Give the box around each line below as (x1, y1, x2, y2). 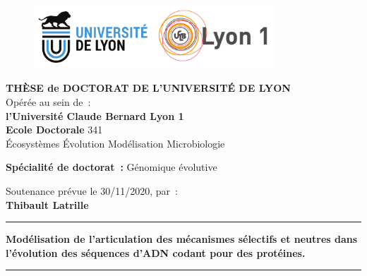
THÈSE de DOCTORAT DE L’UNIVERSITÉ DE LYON (6, 80, 291, 95)
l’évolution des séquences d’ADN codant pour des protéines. (6, 245, 306, 260)
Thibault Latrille (6, 197, 89, 212)
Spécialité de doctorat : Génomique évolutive (6, 160, 217, 174)
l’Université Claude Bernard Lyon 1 (6, 108, 184, 123)
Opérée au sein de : (6, 94, 91, 109)
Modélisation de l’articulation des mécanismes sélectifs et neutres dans (6, 232, 358, 246)
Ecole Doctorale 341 (6, 122, 103, 137)
